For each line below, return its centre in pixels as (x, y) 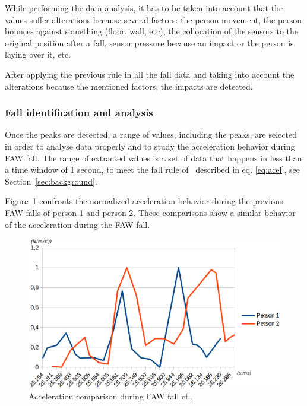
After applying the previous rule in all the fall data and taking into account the (150, 74)
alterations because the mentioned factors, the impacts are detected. (129, 86)
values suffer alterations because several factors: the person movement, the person (153, 19)
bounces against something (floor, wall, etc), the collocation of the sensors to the (152, 31)
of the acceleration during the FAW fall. (77, 224)
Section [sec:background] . (51, 181)
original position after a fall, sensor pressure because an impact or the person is (149, 42)
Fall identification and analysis (79, 112)
